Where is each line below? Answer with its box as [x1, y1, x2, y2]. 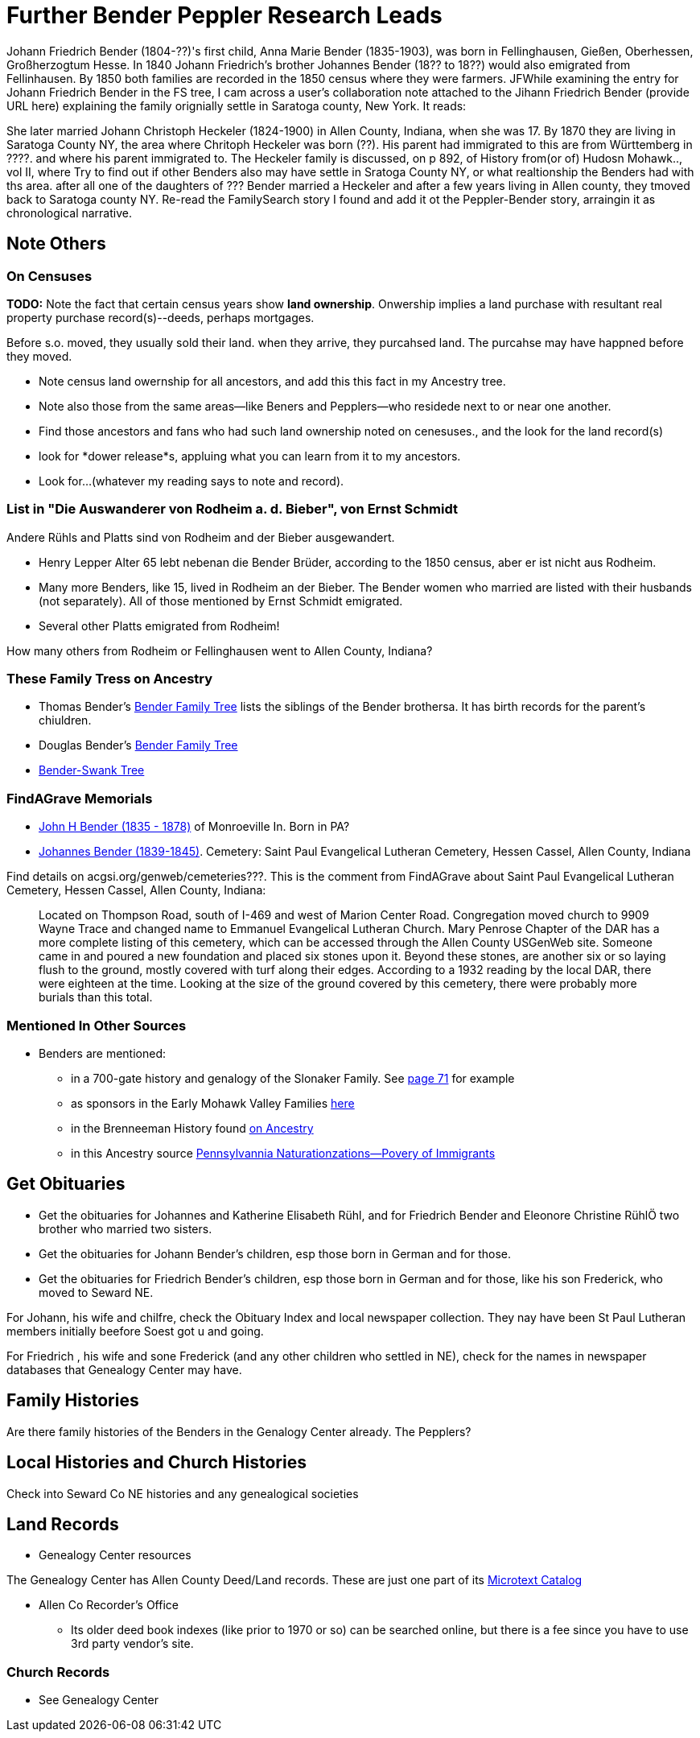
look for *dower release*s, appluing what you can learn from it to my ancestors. [39, 448, 461, 463]
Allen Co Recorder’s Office [39, 1598, 179, 1612]
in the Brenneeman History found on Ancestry [71, 1121, 314, 1135]
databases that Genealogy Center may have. [6, 1362, 242, 1377]
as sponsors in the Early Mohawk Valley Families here [71, 1096, 355, 1110]
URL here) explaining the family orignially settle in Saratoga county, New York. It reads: [6, 98, 467, 113]
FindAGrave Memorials [6, 790, 153, 807]
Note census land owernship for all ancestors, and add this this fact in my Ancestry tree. [39, 374, 506, 388]
